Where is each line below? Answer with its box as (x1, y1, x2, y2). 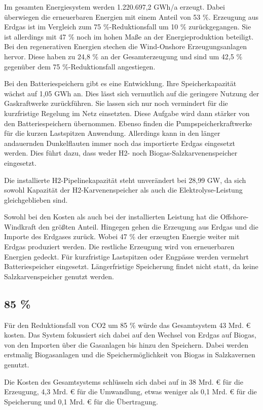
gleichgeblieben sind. (4, 194, 68, 205)
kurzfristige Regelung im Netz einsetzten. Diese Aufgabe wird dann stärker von (4, 107, 250, 118)
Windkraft (4, 221, 36, 232)
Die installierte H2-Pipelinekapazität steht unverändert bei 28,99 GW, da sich (4, 174, 246, 185)
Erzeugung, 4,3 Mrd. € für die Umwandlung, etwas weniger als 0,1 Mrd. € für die (4, 386, 257, 397)
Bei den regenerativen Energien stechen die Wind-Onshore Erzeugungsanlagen (4, 41, 247, 52)
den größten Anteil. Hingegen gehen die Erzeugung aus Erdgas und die (39, 221, 258, 232)
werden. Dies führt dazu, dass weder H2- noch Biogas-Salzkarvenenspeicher (4, 147, 238, 158)
